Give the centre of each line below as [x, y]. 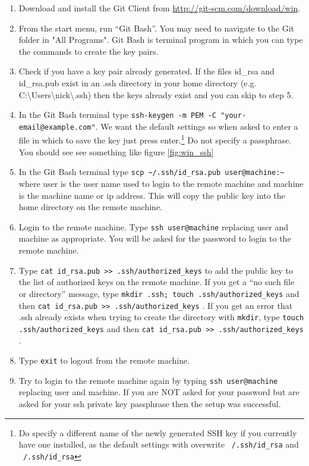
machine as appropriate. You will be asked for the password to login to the [155, 238]
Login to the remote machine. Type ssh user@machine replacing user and [154, 226]
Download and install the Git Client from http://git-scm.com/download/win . [160, 8]
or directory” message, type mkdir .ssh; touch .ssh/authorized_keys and [159, 293]
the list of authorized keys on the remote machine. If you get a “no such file [157, 282]
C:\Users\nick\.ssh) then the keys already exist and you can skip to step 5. [156, 94]
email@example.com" [57, 127]
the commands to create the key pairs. [89, 51]
